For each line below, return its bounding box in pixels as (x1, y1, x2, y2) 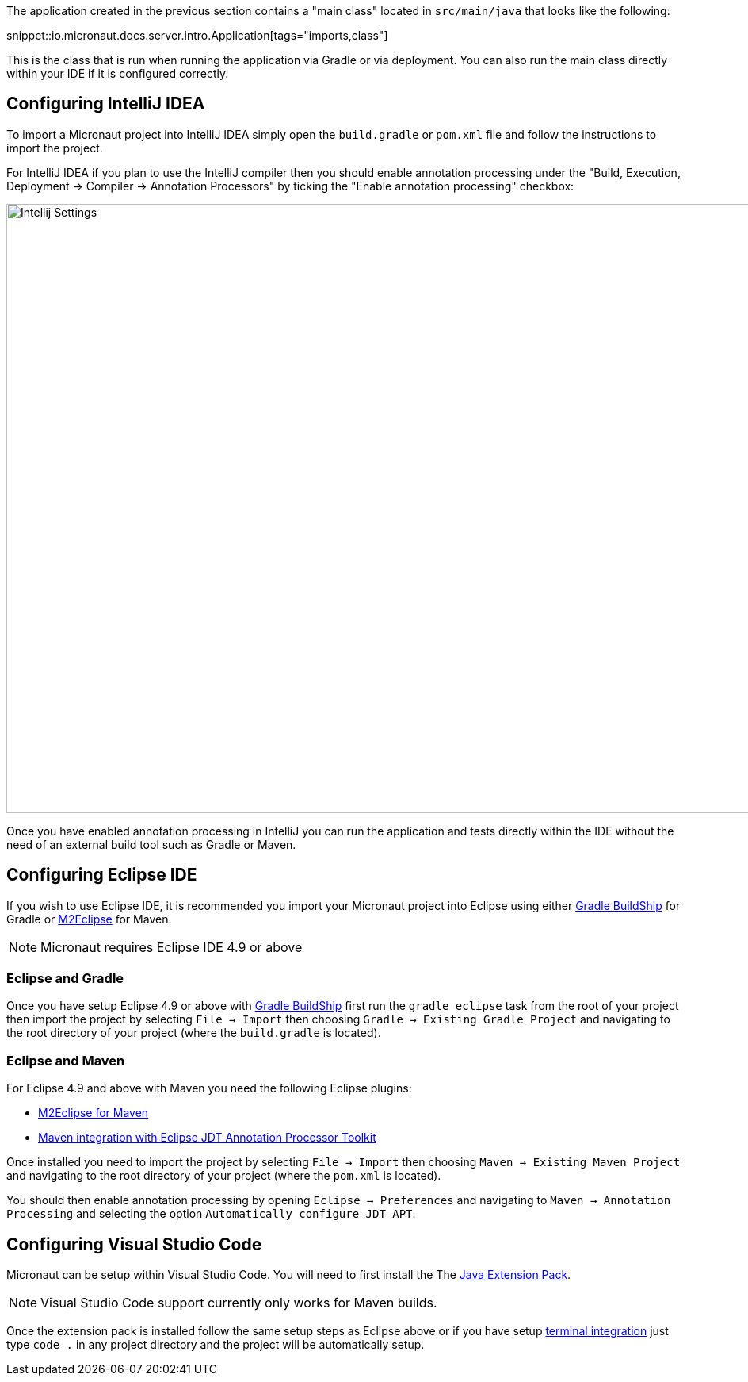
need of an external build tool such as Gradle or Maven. (6, 837, 296, 851)
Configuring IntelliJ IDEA (6, 94, 205, 114)
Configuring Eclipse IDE (6, 865, 197, 885)
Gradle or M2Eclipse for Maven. (6, 912, 172, 926)
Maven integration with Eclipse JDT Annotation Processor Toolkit (38, 1131, 376, 1145)
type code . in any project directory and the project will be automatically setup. (6, 1338, 425, 1352)
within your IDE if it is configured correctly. (6, 67, 229, 80)
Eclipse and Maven (6, 1052, 125, 1069)
